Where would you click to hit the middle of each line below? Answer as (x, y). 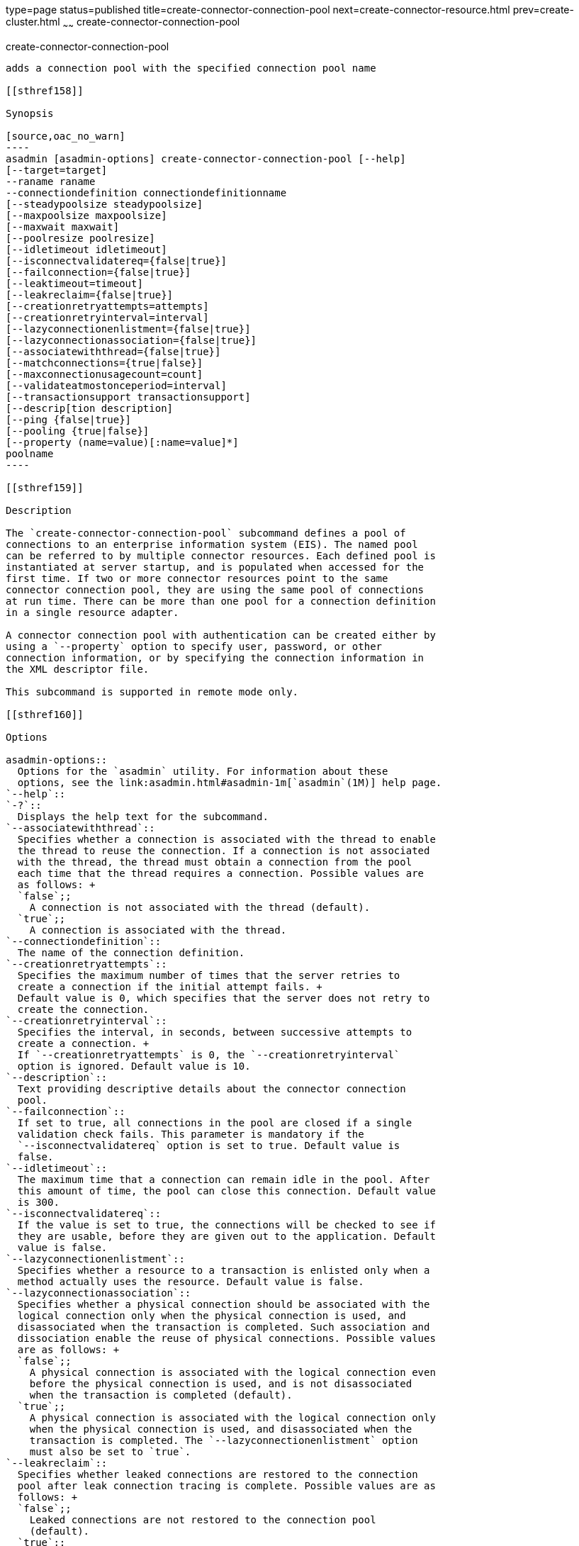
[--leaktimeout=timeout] (74, 283)
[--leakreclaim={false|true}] (90, 295)
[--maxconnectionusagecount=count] (105, 374)
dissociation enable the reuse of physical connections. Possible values (226, 1338)
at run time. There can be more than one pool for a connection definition (221, 601)
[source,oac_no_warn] (66, 136)
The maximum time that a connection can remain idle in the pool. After (224, 1179)
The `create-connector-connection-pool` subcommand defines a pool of (206, 533)
